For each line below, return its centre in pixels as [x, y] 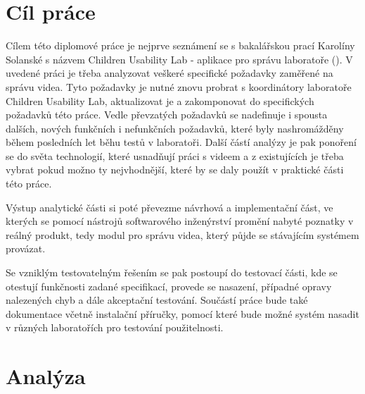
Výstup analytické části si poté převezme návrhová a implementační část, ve [169, 207]
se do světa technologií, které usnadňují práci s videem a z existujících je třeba [175, 155]
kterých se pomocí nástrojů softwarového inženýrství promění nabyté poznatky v [180, 221]
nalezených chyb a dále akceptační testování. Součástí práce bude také [157, 300]
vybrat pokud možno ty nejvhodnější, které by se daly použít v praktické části [175, 170]
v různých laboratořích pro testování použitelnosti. [115, 327]
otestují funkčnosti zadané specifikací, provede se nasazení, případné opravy [169, 286]
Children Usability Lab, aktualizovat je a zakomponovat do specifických [160, 100]
